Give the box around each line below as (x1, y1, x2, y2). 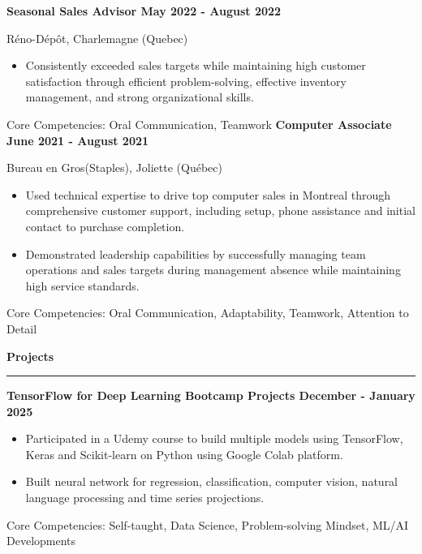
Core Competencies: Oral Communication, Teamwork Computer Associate (6, 115, 392, 132)
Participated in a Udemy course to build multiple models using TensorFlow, (25, 430, 403, 447)
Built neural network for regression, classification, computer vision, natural (25, 473, 398, 490)
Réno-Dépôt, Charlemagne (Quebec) (6, 29, 188, 46)
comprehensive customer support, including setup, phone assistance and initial (25, 202, 416, 219)
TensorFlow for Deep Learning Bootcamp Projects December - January (6, 387, 416, 404)
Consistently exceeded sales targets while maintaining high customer (25, 57, 366, 74)
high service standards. (25, 277, 140, 294)
